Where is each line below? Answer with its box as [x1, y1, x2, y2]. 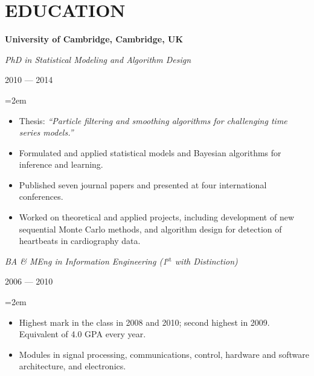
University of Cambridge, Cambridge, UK [5, 33, 184, 45]
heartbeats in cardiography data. [19, 234, 141, 247]
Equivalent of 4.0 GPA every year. [19, 328, 146, 340]
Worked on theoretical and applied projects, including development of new [19, 211, 295, 223]
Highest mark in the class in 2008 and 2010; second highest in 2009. [19, 315, 270, 328]
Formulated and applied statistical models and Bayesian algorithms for [19, 146, 281, 159]
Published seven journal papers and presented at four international [19, 178, 267, 191]
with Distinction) [175, 254, 238, 267]
